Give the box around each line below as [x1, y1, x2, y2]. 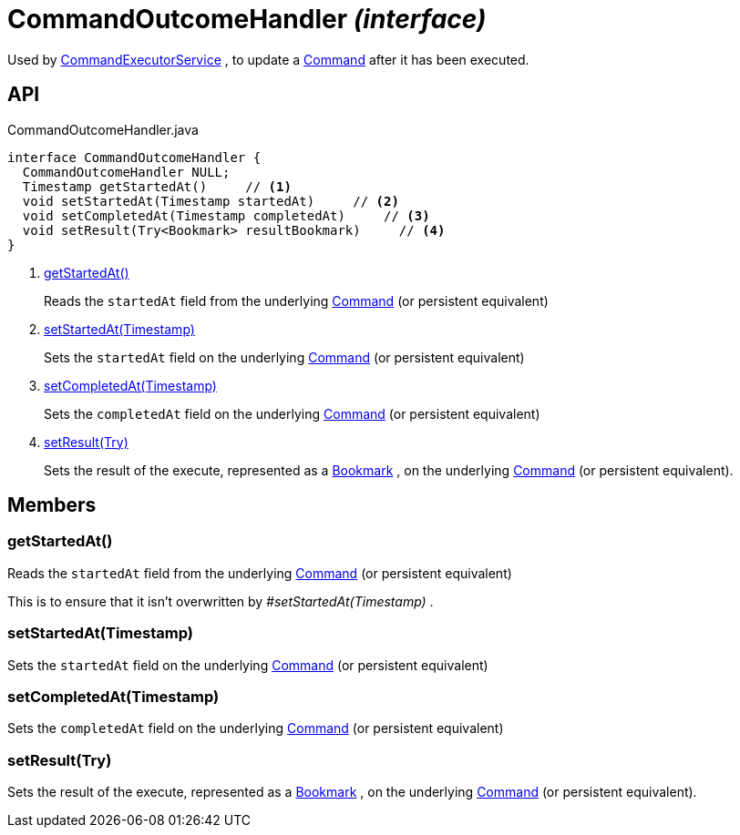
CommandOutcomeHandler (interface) [7, 4, 487, 35]
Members [7, 494, 97, 517]
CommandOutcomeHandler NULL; [22, 164, 231, 179]
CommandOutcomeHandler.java [7, 121, 199, 137]
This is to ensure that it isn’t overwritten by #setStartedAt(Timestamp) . [7, 593, 434, 609]
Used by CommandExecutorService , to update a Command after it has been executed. [7, 51, 529, 67]
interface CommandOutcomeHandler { [7, 149, 262, 165]
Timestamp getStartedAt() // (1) [22, 178, 292, 194]
